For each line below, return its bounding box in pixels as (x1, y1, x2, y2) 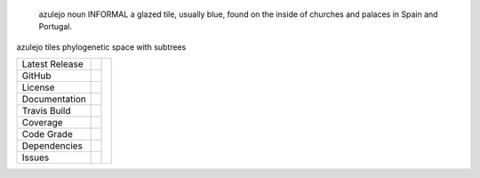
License (21, 81, 55, 93)
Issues (21, 151, 50, 164)
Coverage (21, 117, 63, 129)
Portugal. (38, 21, 73, 32)
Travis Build (21, 105, 71, 117)
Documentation (21, 93, 86, 106)
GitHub (21, 69, 52, 82)
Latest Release (21, 58, 84, 70)
